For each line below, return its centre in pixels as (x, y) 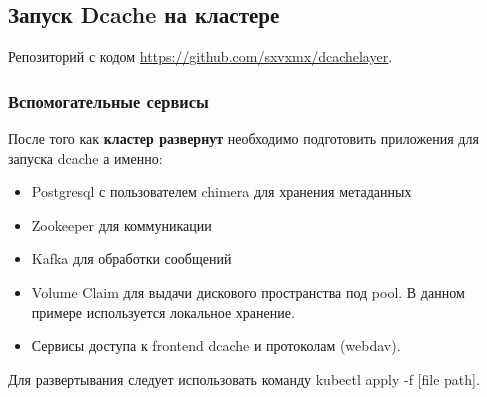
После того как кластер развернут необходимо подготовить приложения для (243, 138)
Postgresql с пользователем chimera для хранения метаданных (221, 191)
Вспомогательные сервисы (108, 100)
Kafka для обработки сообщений (131, 258)
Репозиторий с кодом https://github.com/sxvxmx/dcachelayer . (200, 56)
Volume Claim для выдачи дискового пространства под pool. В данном (248, 291)
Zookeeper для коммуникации (121, 224)
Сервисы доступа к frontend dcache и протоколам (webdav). (216, 345)
